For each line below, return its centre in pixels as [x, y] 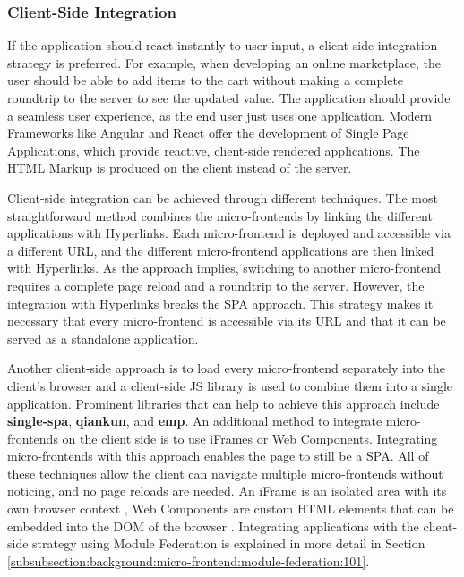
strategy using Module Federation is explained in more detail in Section [229, 543]
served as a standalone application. [103, 338]
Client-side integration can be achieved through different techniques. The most [223, 197]
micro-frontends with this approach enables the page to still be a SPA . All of [218, 456]
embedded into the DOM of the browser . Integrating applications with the [213, 526]
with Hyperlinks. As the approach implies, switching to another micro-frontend [224, 268]
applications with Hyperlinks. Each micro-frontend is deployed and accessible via [229, 233]
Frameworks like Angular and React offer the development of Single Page [208, 133]
